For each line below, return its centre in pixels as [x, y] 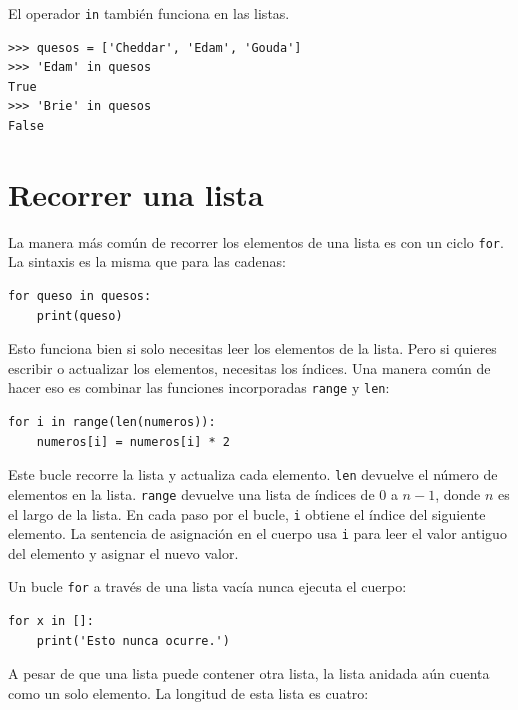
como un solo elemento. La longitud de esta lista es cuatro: [188, 692]
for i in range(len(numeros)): [112, 422]
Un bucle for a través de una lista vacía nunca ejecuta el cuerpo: [207, 586]
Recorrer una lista [136, 193]
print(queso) [79, 315]
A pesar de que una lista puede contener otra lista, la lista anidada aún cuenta [249, 673]
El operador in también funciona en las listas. [149, 13]
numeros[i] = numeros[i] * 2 [133, 441]
